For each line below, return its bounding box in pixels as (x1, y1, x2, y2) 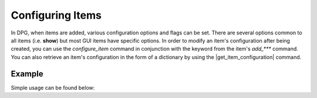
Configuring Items (11, 9, 102, 22)
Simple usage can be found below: (11, 84, 95, 91)
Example (11, 69, 43, 79)
